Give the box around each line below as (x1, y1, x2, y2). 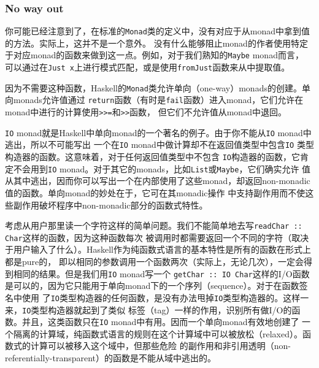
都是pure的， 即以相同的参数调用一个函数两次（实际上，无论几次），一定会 (5, 255, 304, 268)
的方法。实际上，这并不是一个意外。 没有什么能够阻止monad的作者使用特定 (5, 36, 308, 49)
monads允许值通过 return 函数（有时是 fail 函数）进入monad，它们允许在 (13, 93, 304, 106)
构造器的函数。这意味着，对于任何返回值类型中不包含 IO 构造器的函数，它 (5, 150, 300, 163)
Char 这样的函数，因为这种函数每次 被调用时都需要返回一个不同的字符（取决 (5, 231, 309, 243)
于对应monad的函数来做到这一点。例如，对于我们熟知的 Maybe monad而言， (5, 48, 304, 61)
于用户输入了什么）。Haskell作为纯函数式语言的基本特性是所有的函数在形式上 (5, 243, 312, 256)
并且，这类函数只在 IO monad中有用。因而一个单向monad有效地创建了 (21, 315, 299, 328)
